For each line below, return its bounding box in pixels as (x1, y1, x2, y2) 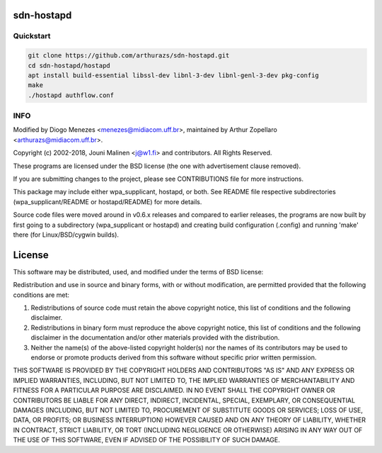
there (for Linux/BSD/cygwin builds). (13, 230, 120, 239)
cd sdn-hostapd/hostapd (28, 61, 111, 69)
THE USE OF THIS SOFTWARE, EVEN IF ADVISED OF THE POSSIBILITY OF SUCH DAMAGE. (13, 436, 281, 444)
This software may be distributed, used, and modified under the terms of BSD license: (13, 267, 264, 276)
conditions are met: (13, 291, 70, 299)
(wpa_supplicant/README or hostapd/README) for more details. (13, 197, 202, 206)
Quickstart (13, 31, 51, 41)
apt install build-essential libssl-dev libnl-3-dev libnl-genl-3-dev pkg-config (28, 71, 320, 79)
